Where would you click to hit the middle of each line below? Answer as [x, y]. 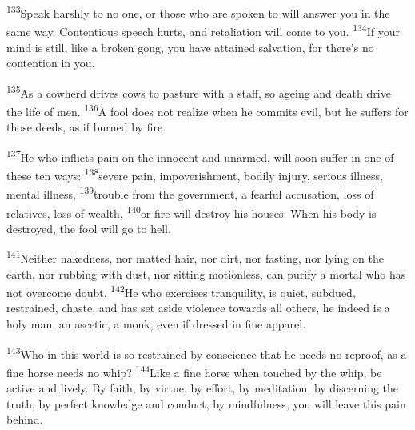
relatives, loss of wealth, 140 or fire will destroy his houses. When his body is [192, 211]
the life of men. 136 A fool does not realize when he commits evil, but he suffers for [207, 110]
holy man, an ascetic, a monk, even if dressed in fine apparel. [156, 324]
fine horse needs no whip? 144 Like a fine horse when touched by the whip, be [194, 371]
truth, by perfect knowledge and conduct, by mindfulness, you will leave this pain [206, 403]
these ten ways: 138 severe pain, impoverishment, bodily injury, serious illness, [195, 174]
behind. [25, 419]
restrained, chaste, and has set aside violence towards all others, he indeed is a [198, 308]
